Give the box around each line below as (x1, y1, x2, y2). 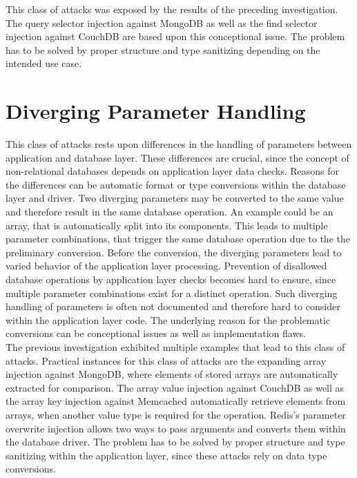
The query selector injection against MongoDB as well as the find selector (6, 15, 318, 30)
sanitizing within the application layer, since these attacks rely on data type (6, 448, 327, 462)
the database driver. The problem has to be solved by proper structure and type (6, 434, 345, 449)
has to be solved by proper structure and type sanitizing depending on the (6, 42, 320, 57)
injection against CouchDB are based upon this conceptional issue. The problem (6, 29, 345, 44)
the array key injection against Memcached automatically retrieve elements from (6, 394, 346, 408)
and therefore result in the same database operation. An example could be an (6, 204, 334, 219)
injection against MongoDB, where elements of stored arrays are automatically (6, 367, 338, 381)
